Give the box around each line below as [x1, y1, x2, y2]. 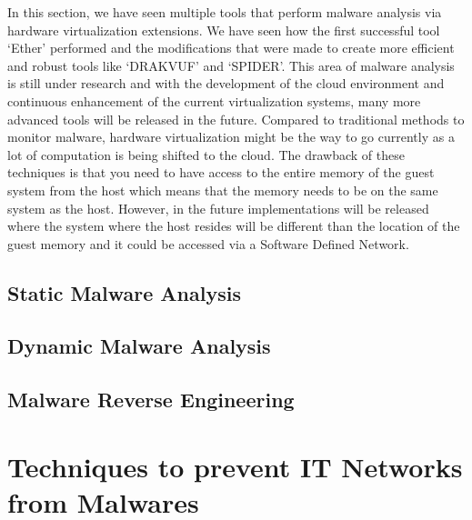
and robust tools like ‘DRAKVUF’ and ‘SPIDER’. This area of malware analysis [7, 55, 455, 75]
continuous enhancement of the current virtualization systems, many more [7, 91, 421, 110]
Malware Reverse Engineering [7, 385, 295, 414]
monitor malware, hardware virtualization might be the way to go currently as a [7, 127, 455, 146]
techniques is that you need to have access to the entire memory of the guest [7, 163, 435, 182]
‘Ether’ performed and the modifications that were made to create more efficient [7, 38, 455, 57]
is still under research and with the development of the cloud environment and [7, 74, 445, 93]
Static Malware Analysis [7, 278, 241, 306]
